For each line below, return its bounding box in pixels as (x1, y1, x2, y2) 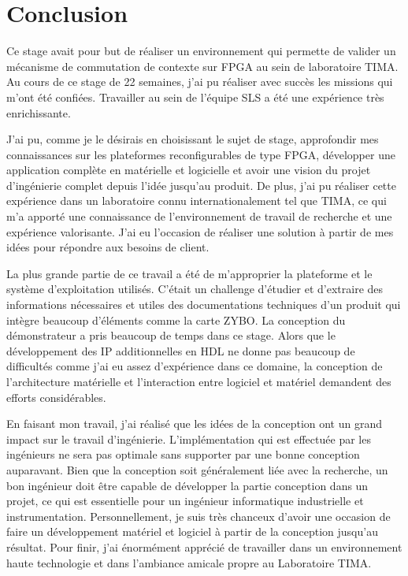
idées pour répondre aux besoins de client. (6, 239, 210, 255)
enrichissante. (6, 104, 71, 121)
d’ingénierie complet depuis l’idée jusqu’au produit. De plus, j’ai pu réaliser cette (6, 177, 396, 193)
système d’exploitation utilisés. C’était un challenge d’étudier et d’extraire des (6, 281, 384, 297)
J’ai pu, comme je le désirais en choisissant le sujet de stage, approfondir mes (6, 131, 379, 147)
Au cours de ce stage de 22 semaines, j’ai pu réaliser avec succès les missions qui (6, 73, 393, 90)
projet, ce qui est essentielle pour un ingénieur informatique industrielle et (6, 492, 364, 509)
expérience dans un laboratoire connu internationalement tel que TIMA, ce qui (6, 192, 387, 209)
